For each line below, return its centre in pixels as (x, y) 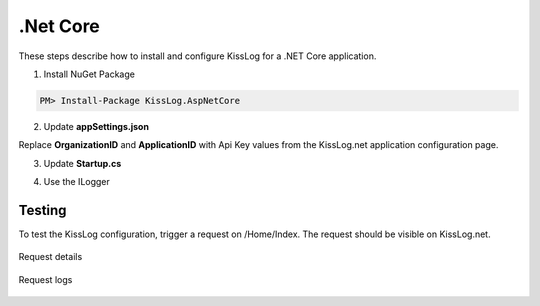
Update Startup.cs (82, 163)
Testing (42, 210)
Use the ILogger (76, 182)
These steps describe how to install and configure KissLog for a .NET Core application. (197, 56)
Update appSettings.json (96, 126)
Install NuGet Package (89, 74)
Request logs (45, 279)
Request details (50, 257)
